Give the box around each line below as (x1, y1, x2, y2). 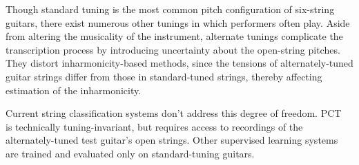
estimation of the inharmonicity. (6, 82, 142, 97)
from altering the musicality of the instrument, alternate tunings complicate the (6, 29, 343, 43)
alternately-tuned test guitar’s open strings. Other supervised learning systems (6, 133, 338, 147)
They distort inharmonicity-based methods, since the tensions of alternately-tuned (6, 56, 353, 70)
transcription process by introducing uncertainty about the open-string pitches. (6, 42, 340, 56)
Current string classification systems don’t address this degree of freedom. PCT (6, 106, 342, 120)
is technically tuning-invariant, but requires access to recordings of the (6, 119, 303, 133)
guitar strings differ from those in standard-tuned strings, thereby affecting (6, 69, 322, 83)
